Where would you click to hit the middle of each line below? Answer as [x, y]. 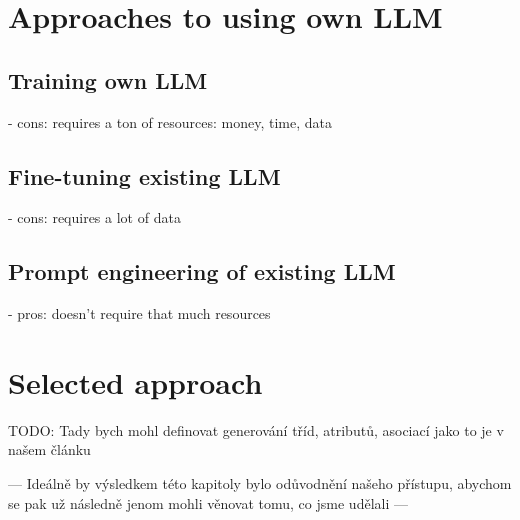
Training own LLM [108, 79]
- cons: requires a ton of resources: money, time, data [170, 121]
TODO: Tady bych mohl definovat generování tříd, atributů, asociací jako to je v [256, 429]
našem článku [49, 449]
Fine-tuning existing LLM [144, 175]
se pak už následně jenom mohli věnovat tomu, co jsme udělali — [208, 502]
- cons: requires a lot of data [94, 217]
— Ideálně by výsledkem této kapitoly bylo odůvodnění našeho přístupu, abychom [260, 483]
